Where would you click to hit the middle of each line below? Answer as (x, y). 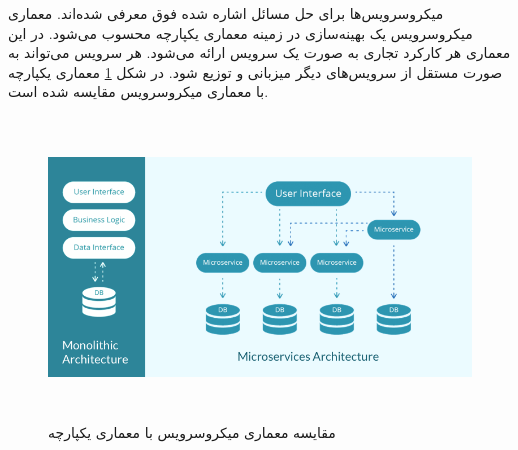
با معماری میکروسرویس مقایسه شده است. (138, 91)
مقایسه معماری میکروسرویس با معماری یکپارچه (192, 431)
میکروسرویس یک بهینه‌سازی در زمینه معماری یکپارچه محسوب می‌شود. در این (240, 32)
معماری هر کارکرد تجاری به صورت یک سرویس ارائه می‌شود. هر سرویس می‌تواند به (259, 52)
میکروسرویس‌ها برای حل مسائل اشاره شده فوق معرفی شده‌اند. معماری (226, 13)
